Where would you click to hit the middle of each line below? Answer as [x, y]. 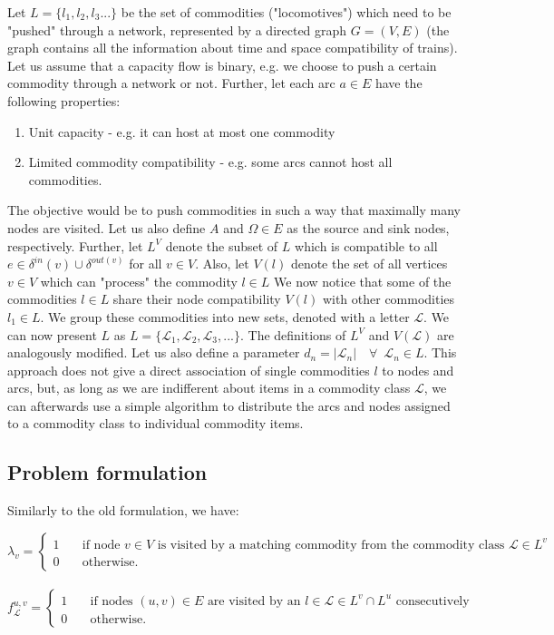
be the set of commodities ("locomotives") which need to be [286, 12]
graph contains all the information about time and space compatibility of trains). [233, 48]
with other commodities [389, 299]
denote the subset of [222, 245]
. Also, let [222, 264]
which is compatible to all [366, 245]
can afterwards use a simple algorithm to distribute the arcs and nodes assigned [229, 405]
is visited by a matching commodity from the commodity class [331, 545]
